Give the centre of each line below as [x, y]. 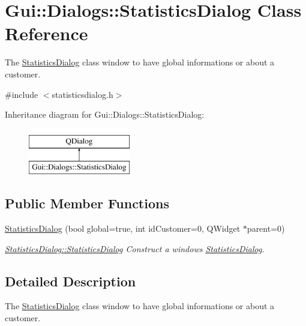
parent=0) [266, 228]
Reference [46, 33]
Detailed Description [70, 281]
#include [22, 94]
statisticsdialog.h [82, 94]
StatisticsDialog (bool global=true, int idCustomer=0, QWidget [123, 228]
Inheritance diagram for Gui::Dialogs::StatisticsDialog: [105, 114]
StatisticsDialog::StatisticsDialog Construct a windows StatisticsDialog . [135, 248]
